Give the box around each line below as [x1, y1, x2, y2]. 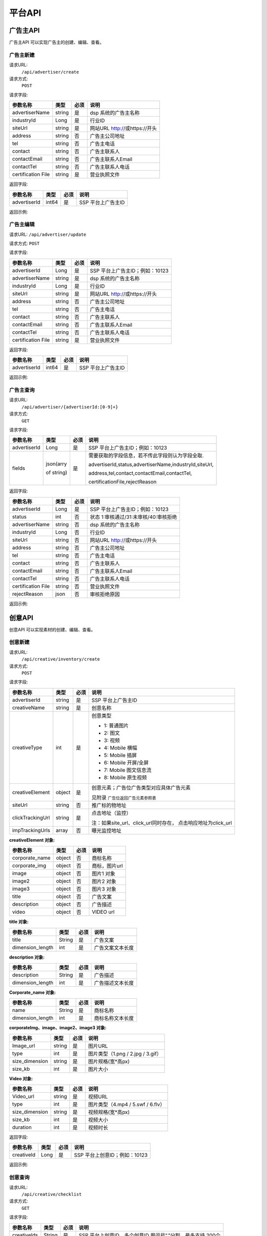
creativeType [12, 744, 43, 751]
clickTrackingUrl [12, 814, 50, 821]
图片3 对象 [91, 885, 116, 892]
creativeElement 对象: [9, 837, 55, 843]
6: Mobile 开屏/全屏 [104, 759, 149, 766]
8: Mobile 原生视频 [104, 774, 147, 781]
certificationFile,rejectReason [88, 479, 157, 486]
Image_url [12, 1042, 36, 1049]
